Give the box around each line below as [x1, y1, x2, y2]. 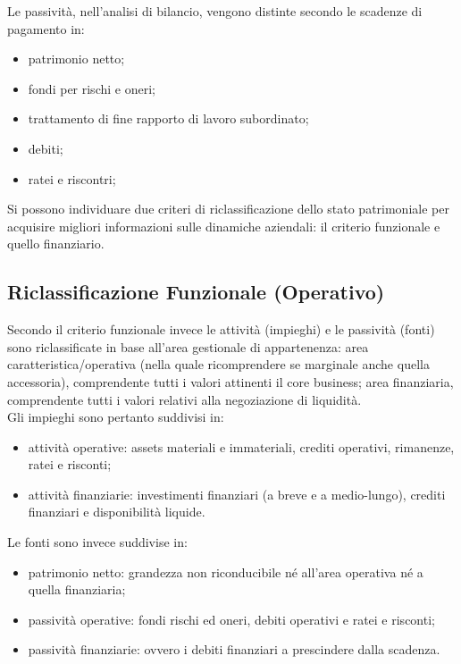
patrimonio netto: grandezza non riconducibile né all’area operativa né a [28, 562, 423, 581]
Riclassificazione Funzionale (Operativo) [7, 278, 385, 306]
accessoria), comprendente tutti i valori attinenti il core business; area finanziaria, [7, 372, 454, 391]
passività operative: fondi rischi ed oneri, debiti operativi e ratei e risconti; [28, 609, 435, 628]
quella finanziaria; [28, 580, 126, 599]
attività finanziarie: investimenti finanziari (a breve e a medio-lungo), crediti [28, 484, 446, 503]
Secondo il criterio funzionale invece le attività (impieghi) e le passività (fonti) [7, 320, 435, 339]
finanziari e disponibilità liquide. [28, 502, 205, 521]
